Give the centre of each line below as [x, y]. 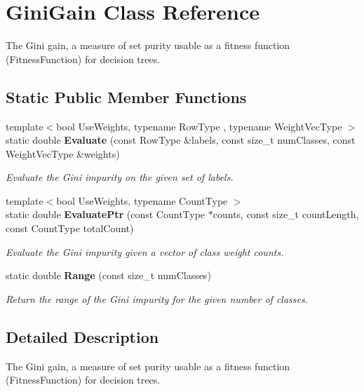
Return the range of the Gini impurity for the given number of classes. [157, 298]
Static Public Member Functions [126, 96]
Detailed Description [82, 336]
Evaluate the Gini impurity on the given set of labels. [120, 177]
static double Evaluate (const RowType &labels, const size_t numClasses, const [181, 140]
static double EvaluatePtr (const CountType [106, 214]
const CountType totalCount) [70, 228]
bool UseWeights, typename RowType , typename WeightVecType [199, 126]
